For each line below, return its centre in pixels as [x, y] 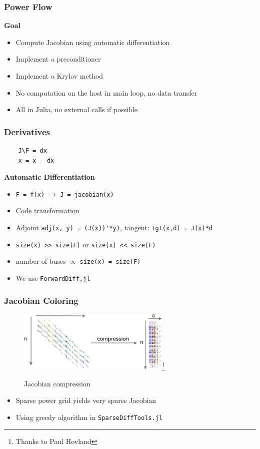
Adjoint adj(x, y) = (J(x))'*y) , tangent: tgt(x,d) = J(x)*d [114, 228]
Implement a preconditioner [58, 59]
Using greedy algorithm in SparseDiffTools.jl [89, 417]
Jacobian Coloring [41, 300]
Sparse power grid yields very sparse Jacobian [86, 400]
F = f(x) [30, 194]
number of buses [41, 261]
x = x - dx [36, 160]
